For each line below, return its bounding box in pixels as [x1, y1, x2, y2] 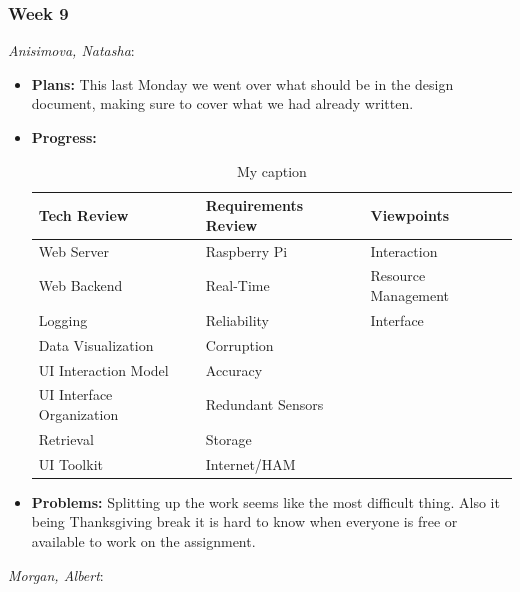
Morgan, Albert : [8, 564, 104, 585]
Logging [38, 309, 88, 330]
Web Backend [38, 275, 123, 296]
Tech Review [38, 204, 129, 225]
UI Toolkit [38, 453, 103, 474]
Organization [38, 404, 119, 425]
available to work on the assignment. [31, 531, 256, 551]
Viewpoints [370, 204, 450, 225]
